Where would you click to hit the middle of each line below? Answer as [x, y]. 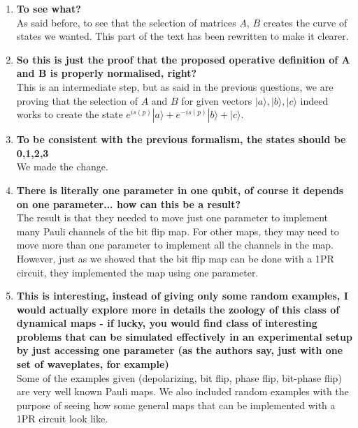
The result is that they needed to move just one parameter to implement [172, 217]
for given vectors [217, 100]
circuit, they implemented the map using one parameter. [137, 272]
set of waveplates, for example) [93, 364]
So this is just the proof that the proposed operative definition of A [183, 59]
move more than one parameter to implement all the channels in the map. [175, 245]
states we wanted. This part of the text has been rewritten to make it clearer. [182, 36]
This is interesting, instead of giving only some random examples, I [182, 296]
